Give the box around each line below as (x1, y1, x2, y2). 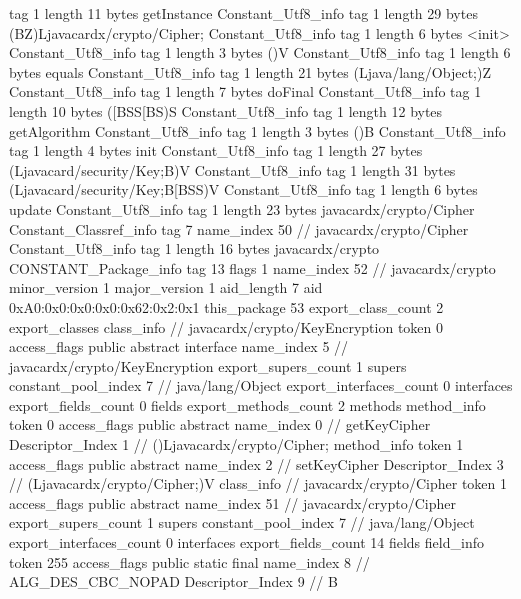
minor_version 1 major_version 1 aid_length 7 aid (9, 277, 323, 298)
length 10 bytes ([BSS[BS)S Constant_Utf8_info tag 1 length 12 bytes (9, 100, 443, 121)
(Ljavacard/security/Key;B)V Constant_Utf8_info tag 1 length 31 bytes (9, 159, 456, 180)
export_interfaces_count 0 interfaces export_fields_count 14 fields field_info (9, 532, 484, 553)
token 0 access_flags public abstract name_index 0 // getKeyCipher (9, 414, 431, 435)
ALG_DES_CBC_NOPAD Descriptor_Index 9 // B (9, 571, 338, 592)
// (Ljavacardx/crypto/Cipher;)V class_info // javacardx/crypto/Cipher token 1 (9, 473, 508, 494)
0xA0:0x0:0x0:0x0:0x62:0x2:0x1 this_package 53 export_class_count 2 (9, 296, 444, 317)
